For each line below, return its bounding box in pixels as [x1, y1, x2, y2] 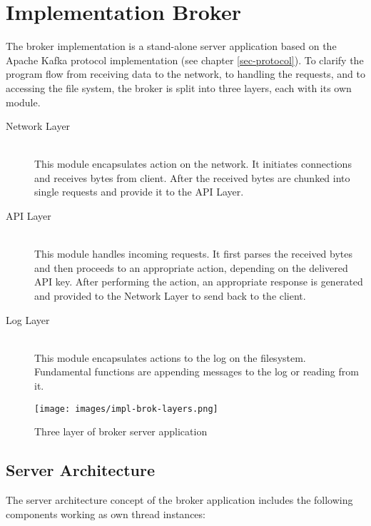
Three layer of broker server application [34, 424, 208, 439]
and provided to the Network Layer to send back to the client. [34, 288, 306, 303]
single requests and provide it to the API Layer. [34, 184, 244, 199]
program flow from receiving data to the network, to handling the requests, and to [6, 66, 366, 81]
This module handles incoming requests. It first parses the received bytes [34, 246, 353, 261]
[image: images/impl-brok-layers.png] [34, 403, 218, 414]
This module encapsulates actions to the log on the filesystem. [34, 350, 306, 365]
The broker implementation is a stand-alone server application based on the [6, 39, 337, 54]
